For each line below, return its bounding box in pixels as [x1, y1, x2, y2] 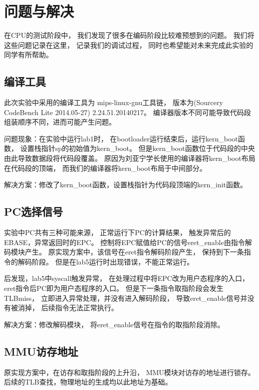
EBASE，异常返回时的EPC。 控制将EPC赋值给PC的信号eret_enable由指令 [4, 237, 245, 247]
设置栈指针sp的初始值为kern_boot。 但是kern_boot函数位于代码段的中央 [20, 143, 255, 153]
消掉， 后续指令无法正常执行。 [17, 302, 118, 313]
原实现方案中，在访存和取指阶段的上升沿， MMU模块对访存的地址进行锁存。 [4, 367, 255, 377]
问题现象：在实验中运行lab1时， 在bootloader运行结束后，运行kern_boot [4, 133, 238, 143]
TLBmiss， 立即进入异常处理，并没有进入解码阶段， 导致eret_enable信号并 [4, 292, 248, 303]
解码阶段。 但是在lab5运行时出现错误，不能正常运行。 [17, 256, 194, 266]
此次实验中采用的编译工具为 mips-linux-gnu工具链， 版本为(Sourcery [4, 97, 223, 108]
